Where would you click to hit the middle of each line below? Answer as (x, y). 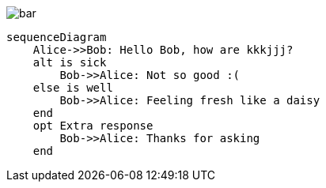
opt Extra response (93, 126)
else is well (73, 88)
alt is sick (70, 62)
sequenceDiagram (57, 37)
